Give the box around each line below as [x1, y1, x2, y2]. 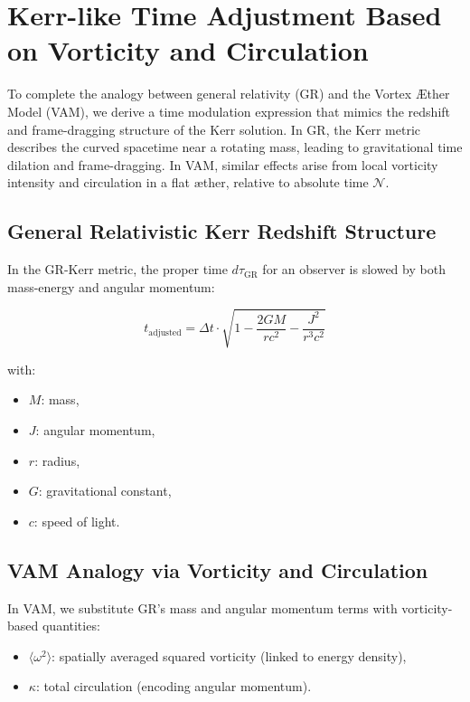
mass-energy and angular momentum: [7, 277, 215, 296]
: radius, [34, 451, 80, 470]
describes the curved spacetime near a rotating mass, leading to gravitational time [7, 138, 463, 157]
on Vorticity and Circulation [7, 32, 369, 69]
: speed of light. [33, 511, 120, 530]
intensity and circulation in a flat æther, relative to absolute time [7, 173, 369, 192]
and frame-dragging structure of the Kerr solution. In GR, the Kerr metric [7, 119, 420, 138]
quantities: [42, 616, 100, 635]
